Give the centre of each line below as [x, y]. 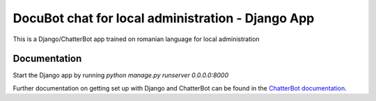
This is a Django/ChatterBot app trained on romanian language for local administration [136, 39]
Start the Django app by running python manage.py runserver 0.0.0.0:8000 [121, 75]
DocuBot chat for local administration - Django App [164, 18]
